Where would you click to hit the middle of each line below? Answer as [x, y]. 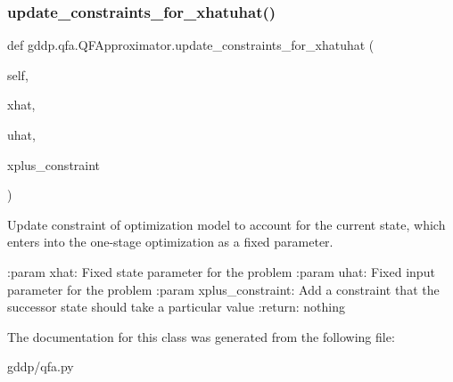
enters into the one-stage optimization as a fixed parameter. [170, 242]
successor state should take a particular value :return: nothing [176, 307]
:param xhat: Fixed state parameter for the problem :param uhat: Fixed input [221, 271]
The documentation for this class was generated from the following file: [201, 336]
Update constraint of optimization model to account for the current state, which [226, 224]
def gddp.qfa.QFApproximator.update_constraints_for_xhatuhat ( [191, 45]
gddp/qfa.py [41, 366]
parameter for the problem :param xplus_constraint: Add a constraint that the [223, 289]
